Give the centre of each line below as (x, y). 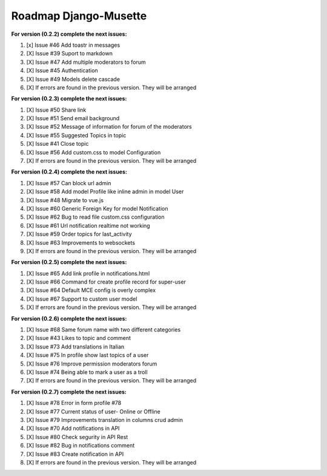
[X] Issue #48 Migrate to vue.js (65, 200)
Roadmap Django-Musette (79, 16)
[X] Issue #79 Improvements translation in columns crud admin (105, 420)
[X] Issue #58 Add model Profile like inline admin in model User (105, 192)
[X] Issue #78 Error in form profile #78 (74, 403)
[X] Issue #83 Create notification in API (75, 454)
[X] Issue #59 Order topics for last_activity (79, 234)
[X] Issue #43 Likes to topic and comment (79, 338)
